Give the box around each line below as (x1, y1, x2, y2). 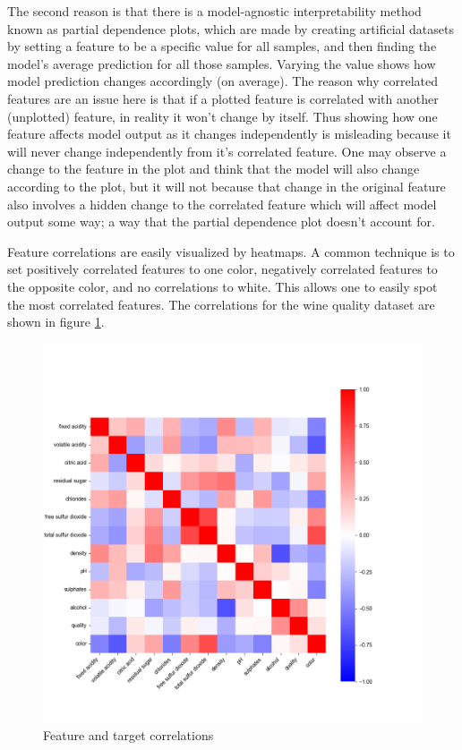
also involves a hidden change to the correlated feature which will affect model (7, 194, 437, 213)
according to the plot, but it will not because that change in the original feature (7, 176, 446, 195)
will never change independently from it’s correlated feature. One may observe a (7, 141, 447, 160)
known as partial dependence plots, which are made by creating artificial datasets (7, 19, 455, 38)
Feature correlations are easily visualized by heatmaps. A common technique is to (7, 242, 455, 260)
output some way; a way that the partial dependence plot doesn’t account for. (7, 212, 435, 231)
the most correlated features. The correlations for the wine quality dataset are (7, 294, 435, 313)
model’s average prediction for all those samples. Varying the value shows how (7, 54, 436, 72)
